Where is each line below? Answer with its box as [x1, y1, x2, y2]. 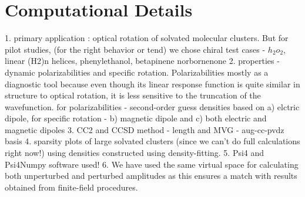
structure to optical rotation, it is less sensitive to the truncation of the [5, 89, 261, 101]
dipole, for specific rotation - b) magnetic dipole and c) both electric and [5, 112, 267, 124]
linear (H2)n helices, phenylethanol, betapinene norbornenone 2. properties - [5, 55, 280, 67]
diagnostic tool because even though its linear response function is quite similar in [5, 77, 300, 90]
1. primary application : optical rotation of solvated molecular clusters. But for [5, 32, 289, 44]
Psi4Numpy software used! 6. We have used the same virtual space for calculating [5, 158, 299, 170]
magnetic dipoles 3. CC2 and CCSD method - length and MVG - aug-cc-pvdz [5, 123, 284, 135]
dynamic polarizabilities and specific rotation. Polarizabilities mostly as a [5, 66, 269, 78]
